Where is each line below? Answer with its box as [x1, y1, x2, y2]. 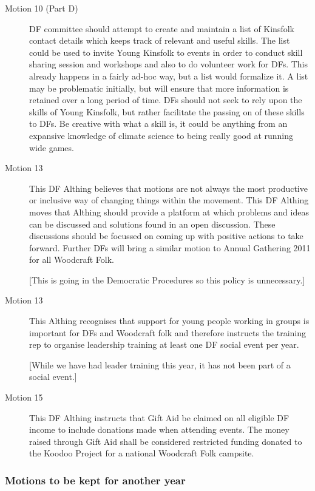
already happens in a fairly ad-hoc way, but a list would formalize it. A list [29, 69, 308, 82]
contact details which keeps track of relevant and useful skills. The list [29, 34, 290, 47]
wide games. [29, 141, 74, 154]
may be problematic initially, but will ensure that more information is [29, 81, 289, 94]
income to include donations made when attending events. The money [29, 423, 290, 436]
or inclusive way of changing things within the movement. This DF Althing [29, 194, 309, 206]
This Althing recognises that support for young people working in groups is [29, 314, 310, 327]
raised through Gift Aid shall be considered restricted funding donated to [29, 435, 302, 447]
